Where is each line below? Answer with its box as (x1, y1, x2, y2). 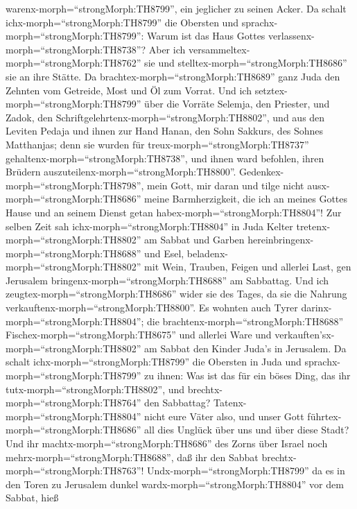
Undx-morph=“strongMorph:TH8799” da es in (147, 463, 345, 478)
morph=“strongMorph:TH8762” (6, 55, 141, 70)
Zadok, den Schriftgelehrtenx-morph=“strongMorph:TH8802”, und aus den (6, 110, 325, 124)
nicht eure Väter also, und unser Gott (144, 408, 304, 423)
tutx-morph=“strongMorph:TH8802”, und (6, 381, 185, 396)
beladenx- (186, 245, 228, 260)
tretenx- (296, 218, 331, 233)
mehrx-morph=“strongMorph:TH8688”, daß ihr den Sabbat (6, 449, 259, 464)
